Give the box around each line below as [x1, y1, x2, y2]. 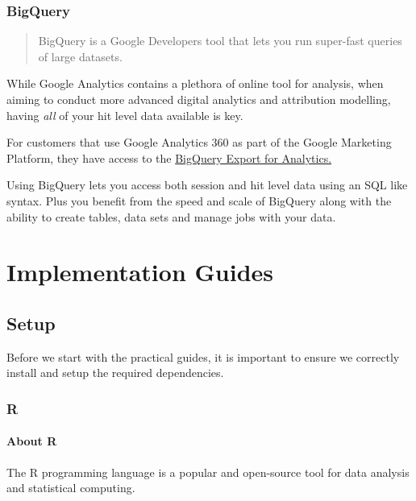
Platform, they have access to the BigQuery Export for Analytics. [6, 149, 332, 166]
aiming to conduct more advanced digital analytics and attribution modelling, [6, 91, 391, 107]
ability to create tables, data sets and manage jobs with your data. [6, 208, 336, 225]
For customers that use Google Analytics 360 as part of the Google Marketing [6, 134, 392, 151]
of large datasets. [38, 48, 123, 64]
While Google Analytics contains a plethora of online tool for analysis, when [6, 75, 384, 92]
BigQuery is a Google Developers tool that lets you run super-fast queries [38, 32, 402, 49]
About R [6, 433, 57, 449]
